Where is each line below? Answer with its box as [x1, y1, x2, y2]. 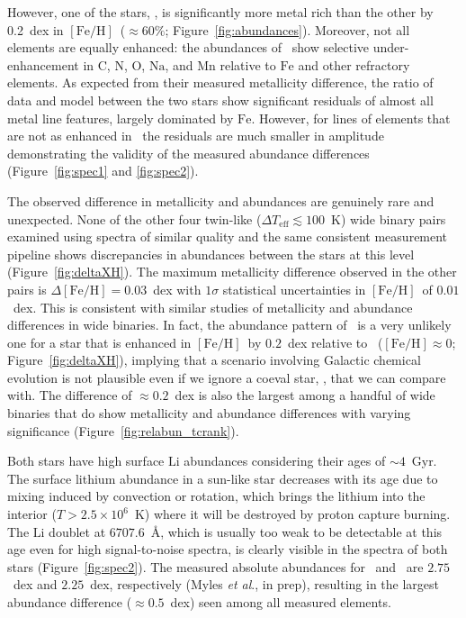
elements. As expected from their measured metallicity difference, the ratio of [7, 73, 434, 92]
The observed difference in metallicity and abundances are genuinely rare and [7, 191, 435, 210]
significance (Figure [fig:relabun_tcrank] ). [7, 421, 239, 440]
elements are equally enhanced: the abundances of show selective [7, 38, 370, 57]
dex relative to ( [287, 332, 383, 351]
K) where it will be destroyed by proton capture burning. [134, 504, 451, 523]
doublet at [49, 522, 106, 541]
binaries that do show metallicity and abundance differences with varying [7, 404, 411, 423]
